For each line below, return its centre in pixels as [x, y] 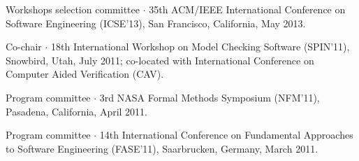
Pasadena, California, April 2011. [76, 111]
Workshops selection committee [73, 9]
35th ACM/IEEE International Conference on [247, 9]
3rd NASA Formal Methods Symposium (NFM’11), [210, 97]
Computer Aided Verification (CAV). [85, 74]
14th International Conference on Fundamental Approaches [226, 135]
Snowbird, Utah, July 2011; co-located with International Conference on [160, 60]
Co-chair [24, 47]
